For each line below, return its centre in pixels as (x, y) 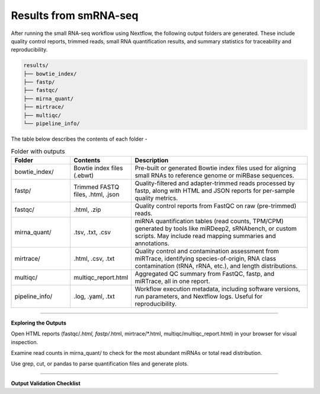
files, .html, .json (97, 194)
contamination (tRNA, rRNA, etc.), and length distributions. (216, 266)
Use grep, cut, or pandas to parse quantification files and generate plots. (100, 364)
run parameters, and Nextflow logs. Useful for (199, 296)
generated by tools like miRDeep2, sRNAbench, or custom (216, 228)
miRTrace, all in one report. (172, 281)
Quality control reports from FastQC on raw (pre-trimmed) (215, 206)
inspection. (25, 342)
